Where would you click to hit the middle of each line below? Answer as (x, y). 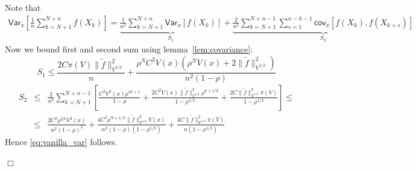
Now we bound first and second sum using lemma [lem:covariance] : (129, 49)
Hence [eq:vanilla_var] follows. (61, 142)
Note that (23, 7)
